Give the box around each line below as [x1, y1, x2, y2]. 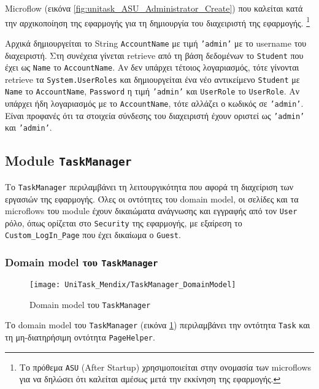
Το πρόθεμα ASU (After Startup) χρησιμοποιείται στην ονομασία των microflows [19, 360, 312, 373]
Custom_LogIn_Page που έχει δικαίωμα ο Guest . [5, 228, 181, 241]
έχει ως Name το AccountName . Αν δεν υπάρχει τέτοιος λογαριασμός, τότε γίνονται [5, 61, 299, 74]
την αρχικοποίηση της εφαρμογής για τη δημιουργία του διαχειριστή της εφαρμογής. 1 [5, 14, 310, 29]
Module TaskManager [5, 151, 132, 170]
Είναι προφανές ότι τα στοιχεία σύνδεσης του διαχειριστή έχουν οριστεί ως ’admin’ [5, 109, 305, 121]
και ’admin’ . [5, 121, 52, 134]
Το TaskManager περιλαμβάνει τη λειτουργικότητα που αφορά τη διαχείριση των [5, 180, 294, 193]
